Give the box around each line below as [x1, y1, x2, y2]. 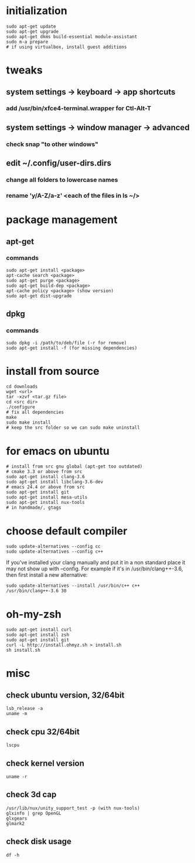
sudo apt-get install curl [6, 627, 72, 633]
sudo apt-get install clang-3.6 [6, 474, 85, 480]
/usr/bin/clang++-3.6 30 [6, 588, 67, 594]
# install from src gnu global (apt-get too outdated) [6, 463, 143, 470]
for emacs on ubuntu [6, 444, 110, 458]
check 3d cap [6, 790, 57, 800]
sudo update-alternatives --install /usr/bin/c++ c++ [6, 583, 141, 589]
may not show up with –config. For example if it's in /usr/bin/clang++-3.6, [6, 565, 183, 573]
